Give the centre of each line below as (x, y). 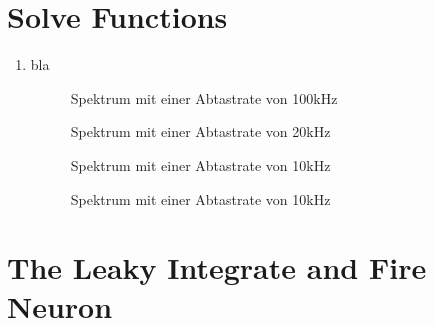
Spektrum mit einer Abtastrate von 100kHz (204, 97)
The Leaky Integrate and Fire (217, 267)
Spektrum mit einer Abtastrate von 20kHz (200, 131)
